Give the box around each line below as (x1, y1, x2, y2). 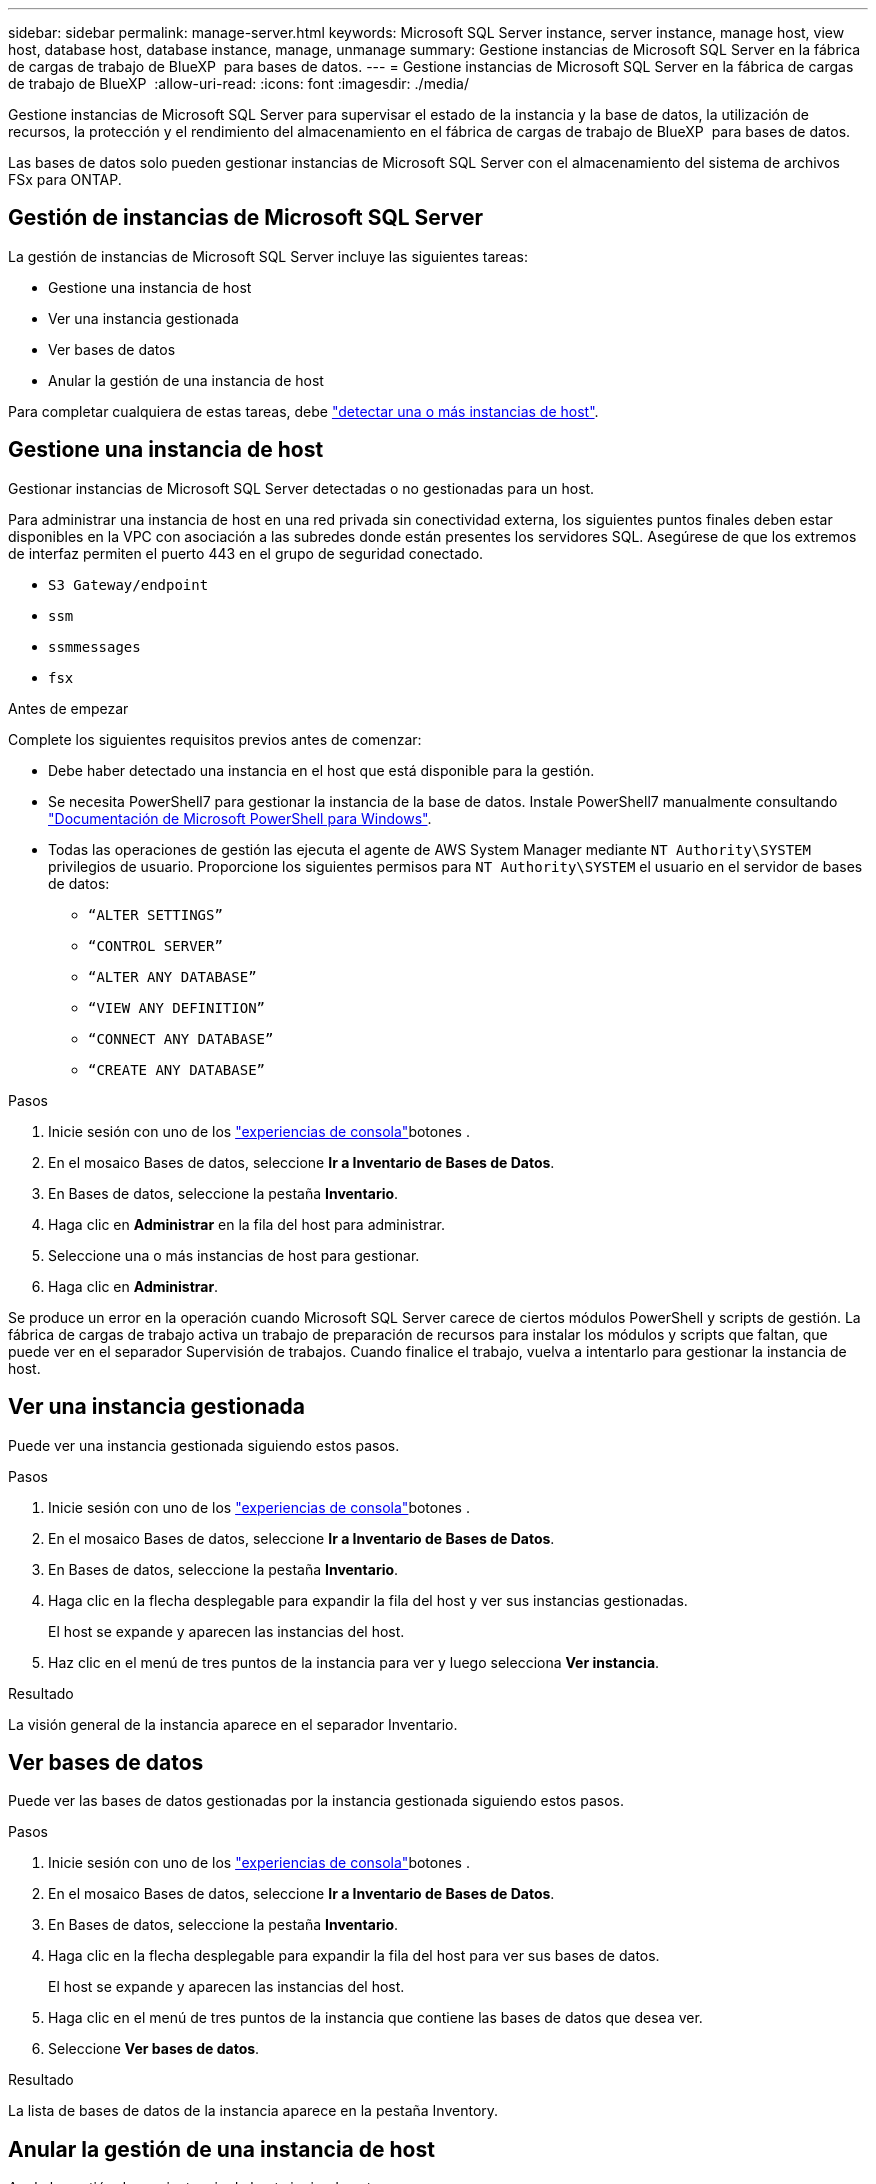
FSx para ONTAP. (8, 171, 122, 188)
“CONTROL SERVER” (88, 937, 223, 954)
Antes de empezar (8, 699, 129, 717)
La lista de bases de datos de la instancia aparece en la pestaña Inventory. (8, 2102, 499, 2120)
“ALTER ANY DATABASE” (88, 968, 257, 985)
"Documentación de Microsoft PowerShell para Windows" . (48, 809, 432, 827)
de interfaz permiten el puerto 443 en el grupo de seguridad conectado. (8, 544, 484, 562)
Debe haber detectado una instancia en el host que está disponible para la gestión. (48, 761, 595, 779)
